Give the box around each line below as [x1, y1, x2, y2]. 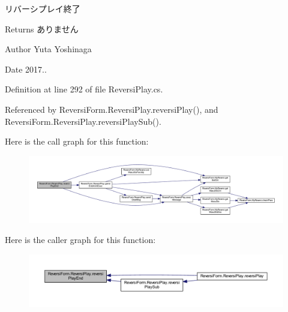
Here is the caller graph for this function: [5, 233, 156, 246]
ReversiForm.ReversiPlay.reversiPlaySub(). [5, 115, 161, 127]
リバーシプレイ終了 [5, 2, 80, 14]
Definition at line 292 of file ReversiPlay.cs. [5, 83, 163, 95]
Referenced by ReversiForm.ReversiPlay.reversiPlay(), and [5, 103, 218, 115]
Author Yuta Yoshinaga [5, 43, 92, 55]
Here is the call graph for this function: [5, 135, 149, 148]
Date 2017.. [5, 62, 47, 75]
